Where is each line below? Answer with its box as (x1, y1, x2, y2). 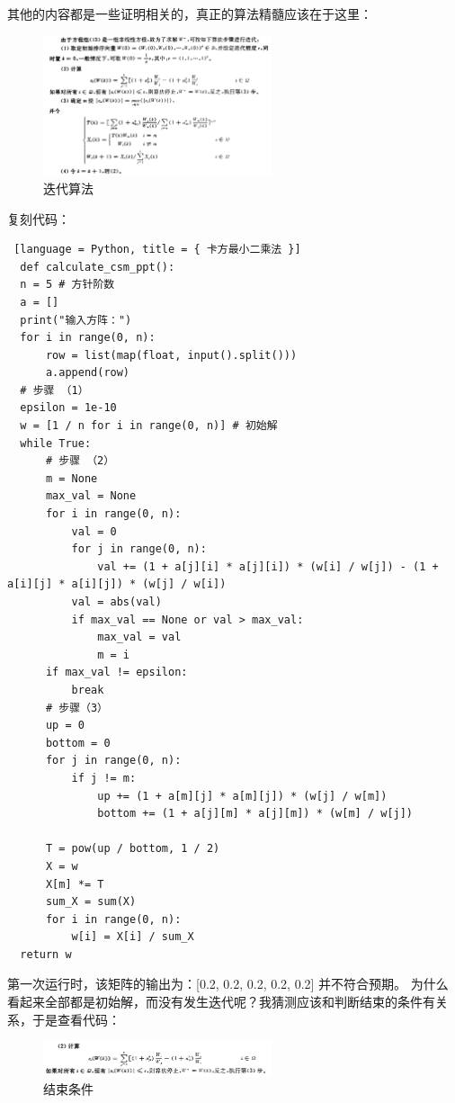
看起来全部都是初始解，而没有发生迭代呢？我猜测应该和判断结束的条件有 (7, 992, 435, 1011)
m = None (45, 471, 98, 485)
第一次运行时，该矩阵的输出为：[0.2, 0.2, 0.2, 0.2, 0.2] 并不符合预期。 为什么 (7, 974, 449, 993)
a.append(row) (45, 366, 130, 380)
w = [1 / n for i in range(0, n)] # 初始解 (20, 419, 278, 433)
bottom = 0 (45, 736, 111, 749)
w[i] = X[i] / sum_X (71, 930, 194, 944)
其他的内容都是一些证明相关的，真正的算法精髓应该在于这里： (7, 4, 372, 22)
